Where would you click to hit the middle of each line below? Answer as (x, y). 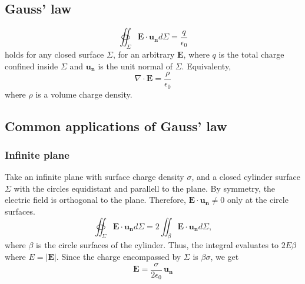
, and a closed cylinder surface (246, 177)
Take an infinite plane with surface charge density (95, 177)
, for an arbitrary (144, 54)
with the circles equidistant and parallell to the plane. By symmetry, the (145, 188)
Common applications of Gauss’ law (116, 126)
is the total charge (251, 54)
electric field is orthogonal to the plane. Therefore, (95, 200)
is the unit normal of (135, 66)
